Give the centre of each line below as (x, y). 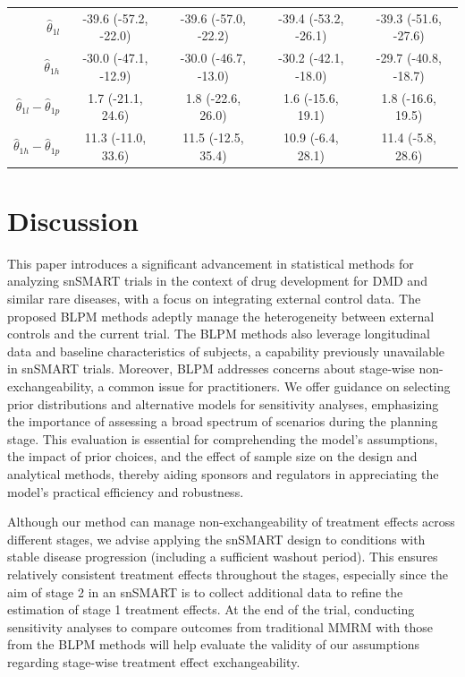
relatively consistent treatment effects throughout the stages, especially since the (228, 574)
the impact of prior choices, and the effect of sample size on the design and (212, 456)
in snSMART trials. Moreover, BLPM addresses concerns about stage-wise (211, 368)
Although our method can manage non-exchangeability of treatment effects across (231, 522)
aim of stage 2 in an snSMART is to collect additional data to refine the (205, 591)
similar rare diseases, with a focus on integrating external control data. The (214, 299)
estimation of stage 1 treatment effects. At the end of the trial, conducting (211, 609)
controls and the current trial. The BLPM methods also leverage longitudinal (219, 334)
